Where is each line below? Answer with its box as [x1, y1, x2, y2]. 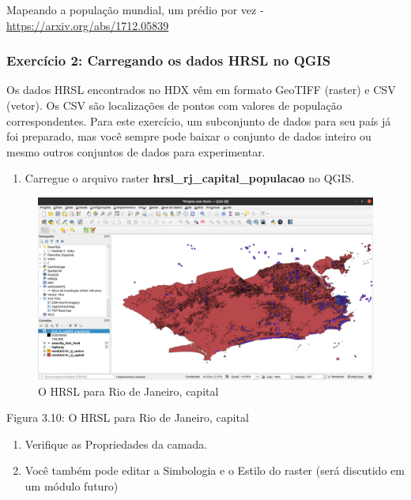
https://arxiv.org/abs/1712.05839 [6, 17, 169, 33]
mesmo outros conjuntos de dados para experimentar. [6, 143, 266, 160]
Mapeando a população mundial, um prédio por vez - [6, 2, 264, 17]
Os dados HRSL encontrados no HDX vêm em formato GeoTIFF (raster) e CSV [6, 81, 396, 98]
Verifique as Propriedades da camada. [25, 435, 208, 452]
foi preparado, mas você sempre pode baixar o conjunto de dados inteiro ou [6, 128, 371, 145]
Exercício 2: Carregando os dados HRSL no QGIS [6, 51, 331, 70]
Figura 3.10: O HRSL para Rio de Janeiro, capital [6, 409, 249, 426]
